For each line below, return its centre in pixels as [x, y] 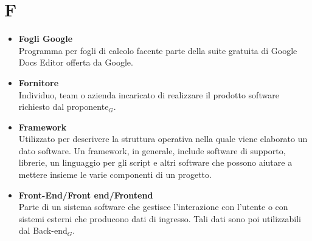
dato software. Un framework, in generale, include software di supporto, [152, 150]
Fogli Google [46, 39]
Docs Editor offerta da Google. [76, 62]
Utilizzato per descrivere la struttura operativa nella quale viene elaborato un [163, 139]
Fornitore [39, 82]
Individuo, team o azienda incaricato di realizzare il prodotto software [149, 94]
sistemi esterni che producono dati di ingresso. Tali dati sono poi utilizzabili [160, 218]
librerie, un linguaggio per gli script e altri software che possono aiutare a [155, 162]
